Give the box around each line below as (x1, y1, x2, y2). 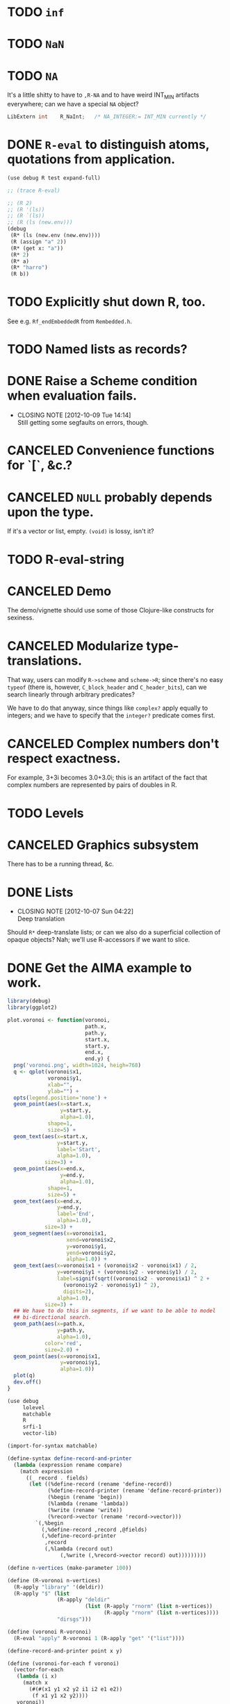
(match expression (19, 1468, 73, 1475)
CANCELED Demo (7, 583, 112, 599)
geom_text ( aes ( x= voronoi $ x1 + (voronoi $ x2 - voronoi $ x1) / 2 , (13, 1263, 197, 1269)
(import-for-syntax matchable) (7, 1443, 98, 1450)
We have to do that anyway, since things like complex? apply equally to (7, 704, 208, 713)
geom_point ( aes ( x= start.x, (13, 1101, 92, 1107)
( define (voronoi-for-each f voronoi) (7, 1660, 120, 1667)
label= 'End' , (56, 1210, 95, 1217)
